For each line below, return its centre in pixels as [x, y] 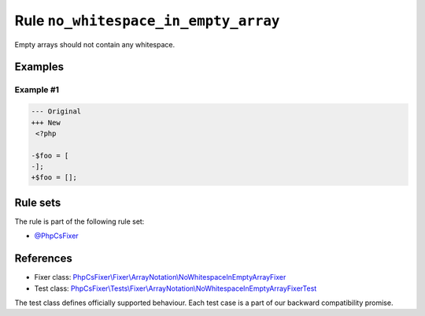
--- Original [56, 112]
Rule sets [38, 202]
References [43, 259]
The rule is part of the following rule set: [79, 221]
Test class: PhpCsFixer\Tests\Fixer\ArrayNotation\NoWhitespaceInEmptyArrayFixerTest [176, 288]
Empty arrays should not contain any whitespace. [95, 44]
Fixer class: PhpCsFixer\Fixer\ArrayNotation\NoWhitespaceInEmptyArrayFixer [160, 277]
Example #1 [37, 90]
